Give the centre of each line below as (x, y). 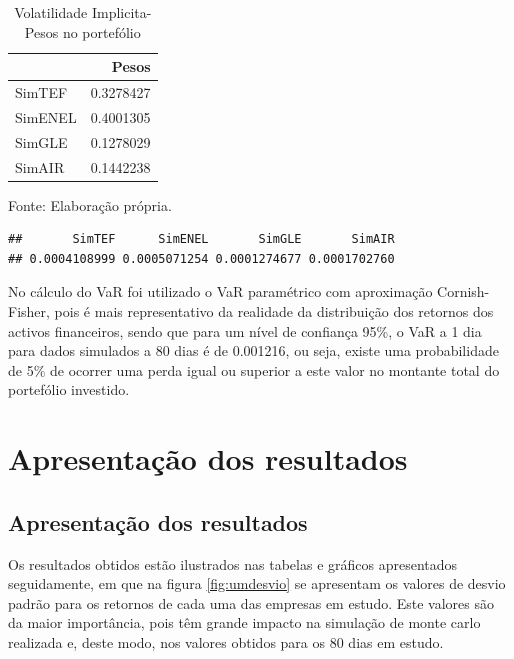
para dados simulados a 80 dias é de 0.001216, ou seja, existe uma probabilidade (253, 350)
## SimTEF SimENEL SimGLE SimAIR (201, 239)
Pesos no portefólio (82, 31)
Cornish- (463, 291)
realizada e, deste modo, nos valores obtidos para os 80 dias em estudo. (226, 641)
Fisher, (29, 311)
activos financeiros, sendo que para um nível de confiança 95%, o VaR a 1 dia (245, 330)
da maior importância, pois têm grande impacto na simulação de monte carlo (244, 622)
